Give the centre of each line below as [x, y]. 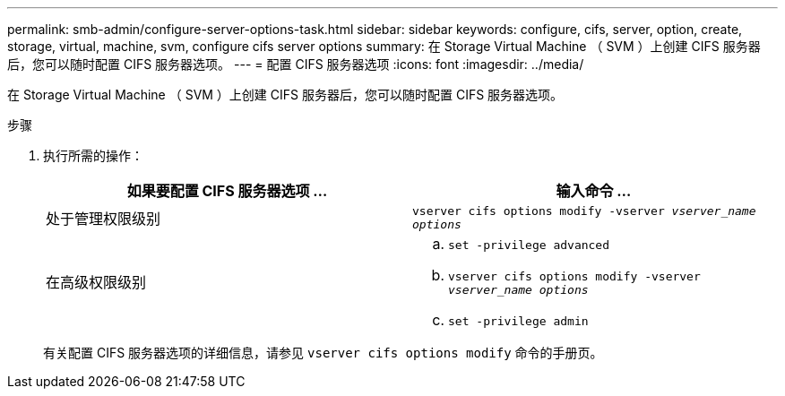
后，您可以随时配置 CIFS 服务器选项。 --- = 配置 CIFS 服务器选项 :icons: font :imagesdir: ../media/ [296, 64]
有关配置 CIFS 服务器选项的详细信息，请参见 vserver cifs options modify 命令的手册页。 [323, 353]
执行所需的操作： [93, 155]
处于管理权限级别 [104, 219]
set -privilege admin [518, 321]
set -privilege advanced [529, 245]
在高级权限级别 [96, 282]
